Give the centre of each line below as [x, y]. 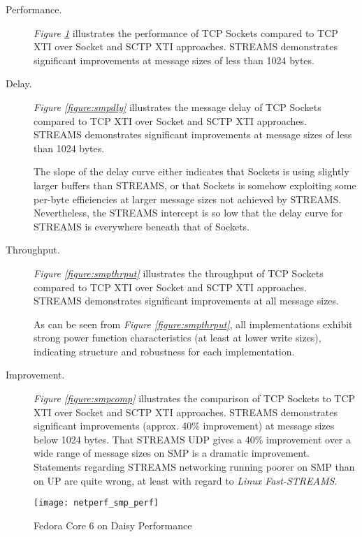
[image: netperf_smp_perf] [96, 503]
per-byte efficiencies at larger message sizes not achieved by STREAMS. [188, 199]
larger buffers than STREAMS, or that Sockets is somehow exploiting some [195, 185]
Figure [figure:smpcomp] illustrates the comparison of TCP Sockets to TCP [195, 398]
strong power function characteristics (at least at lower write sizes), [178, 338]
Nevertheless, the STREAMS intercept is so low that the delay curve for [188, 213]
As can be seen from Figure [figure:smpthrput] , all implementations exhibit [193, 324]
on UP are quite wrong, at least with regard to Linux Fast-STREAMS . [186, 480]
